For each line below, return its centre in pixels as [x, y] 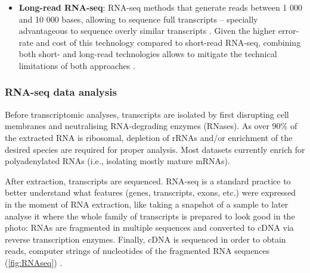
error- [289, 31]
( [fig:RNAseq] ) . [34, 262]
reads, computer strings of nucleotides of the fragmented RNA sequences [137, 251]
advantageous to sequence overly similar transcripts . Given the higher [147, 31]
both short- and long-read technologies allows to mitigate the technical [148, 54]
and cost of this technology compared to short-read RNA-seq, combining [168, 42]
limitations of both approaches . [77, 65]
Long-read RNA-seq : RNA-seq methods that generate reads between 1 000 [160, 7]
